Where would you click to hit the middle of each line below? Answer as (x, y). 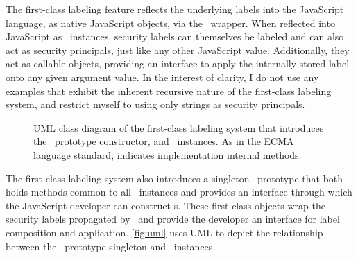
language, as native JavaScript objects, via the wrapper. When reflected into (170, 23)
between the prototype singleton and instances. (111, 246)
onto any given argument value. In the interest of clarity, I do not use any (162, 77)
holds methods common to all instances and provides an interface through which (179, 192)
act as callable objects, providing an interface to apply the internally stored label (178, 63)
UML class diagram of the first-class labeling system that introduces (179, 127)
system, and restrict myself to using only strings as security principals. (155, 104)
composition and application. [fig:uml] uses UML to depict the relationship (164, 232)
